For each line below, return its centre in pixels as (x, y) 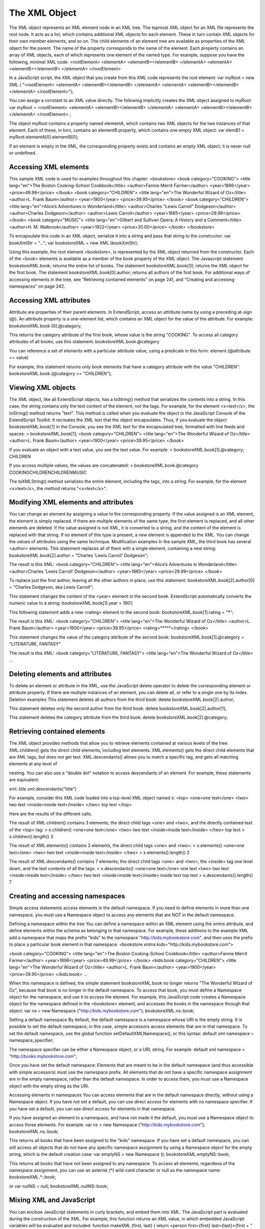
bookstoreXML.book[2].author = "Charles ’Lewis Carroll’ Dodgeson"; (79, 555)
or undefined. (23, 153)
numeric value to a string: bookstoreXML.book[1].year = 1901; (71, 603)
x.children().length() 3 (31, 836)
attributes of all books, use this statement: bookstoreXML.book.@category (84, 342)
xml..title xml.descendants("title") (43, 789)
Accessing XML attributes (50, 300)
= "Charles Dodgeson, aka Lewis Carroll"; (51, 587)
